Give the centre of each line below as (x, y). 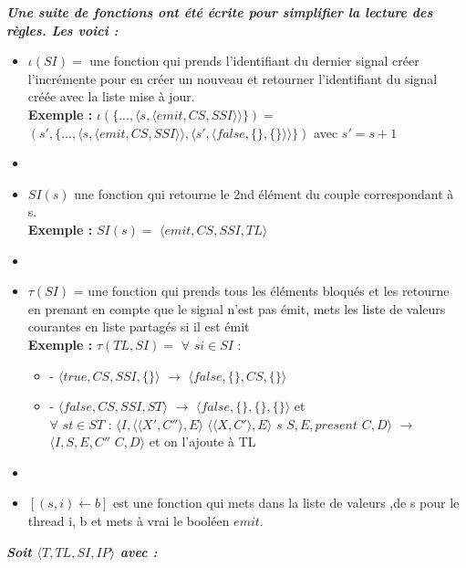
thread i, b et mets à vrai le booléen (129, 521)
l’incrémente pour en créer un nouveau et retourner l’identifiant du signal (233, 78)
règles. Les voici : (62, 30)
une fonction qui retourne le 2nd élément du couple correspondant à (264, 193)
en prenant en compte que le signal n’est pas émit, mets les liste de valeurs (237, 308)
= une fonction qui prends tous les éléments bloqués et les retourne (261, 291)
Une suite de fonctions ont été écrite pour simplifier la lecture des (220, 12)
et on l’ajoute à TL (202, 442)
